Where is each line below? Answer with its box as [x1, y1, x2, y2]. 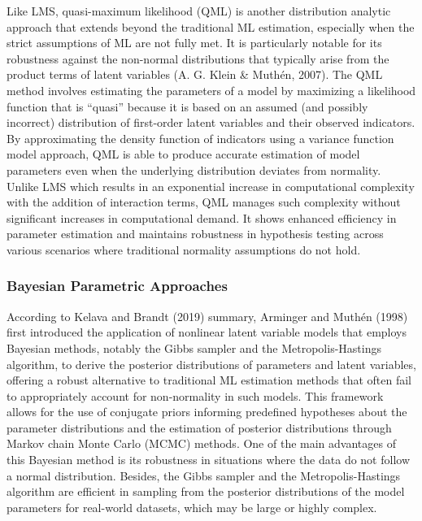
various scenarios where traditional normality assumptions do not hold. [7, 241, 361, 258]
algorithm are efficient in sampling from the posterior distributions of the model [7, 483, 405, 500]
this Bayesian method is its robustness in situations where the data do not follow [7, 451, 411, 468]
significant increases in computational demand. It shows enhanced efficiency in [7, 209, 397, 226]
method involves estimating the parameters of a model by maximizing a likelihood [7, 81, 416, 98]
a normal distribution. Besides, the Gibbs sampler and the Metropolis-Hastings [7, 467, 401, 484]
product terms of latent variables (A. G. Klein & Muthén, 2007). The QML [7, 66, 383, 83]
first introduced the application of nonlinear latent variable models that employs [7, 323, 407, 341]
